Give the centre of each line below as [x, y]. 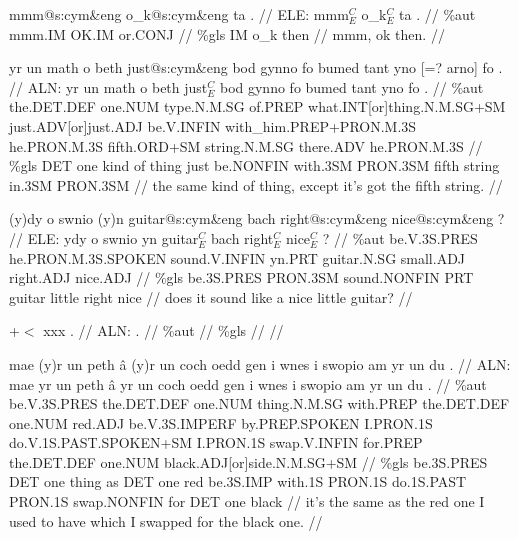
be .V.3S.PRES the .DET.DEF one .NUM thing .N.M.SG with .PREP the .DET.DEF [259, 403]
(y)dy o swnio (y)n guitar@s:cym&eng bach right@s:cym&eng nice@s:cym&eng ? [257, 218]
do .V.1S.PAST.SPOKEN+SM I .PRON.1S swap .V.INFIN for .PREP [216, 442]
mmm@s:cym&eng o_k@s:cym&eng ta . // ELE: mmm [179, 14]
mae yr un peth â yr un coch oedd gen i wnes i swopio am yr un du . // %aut [248, 383]
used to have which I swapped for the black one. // [166, 520]
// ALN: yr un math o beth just [108, 86]
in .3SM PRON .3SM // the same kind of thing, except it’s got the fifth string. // [256, 184]
